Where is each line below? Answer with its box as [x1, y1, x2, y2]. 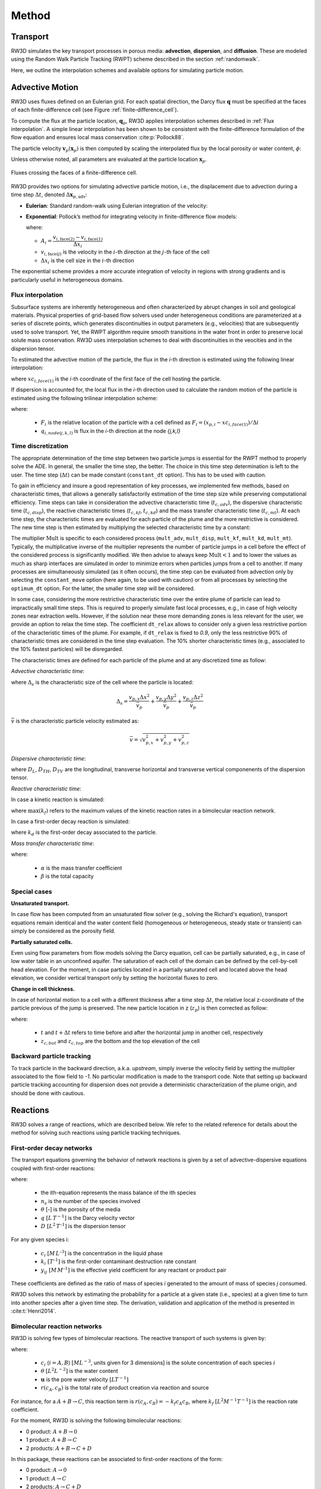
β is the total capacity [40, 873, 94, 880]
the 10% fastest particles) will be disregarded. [11, 646, 124, 653]
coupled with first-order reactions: [11, 1164, 95, 1172]
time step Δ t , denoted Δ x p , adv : [11, 191, 87, 200]
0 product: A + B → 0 [26, 1428, 77, 1435]
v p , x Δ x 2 [128, 693, 150, 702]
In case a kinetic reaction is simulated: [11, 796, 105, 803]
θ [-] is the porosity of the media [40, 1206, 121, 1213]
